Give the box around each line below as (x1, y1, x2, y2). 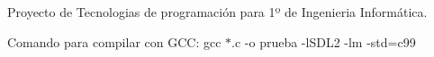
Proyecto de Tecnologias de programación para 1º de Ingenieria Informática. (7, 3, 428, 20)
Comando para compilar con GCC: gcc (7, 32, 222, 51)
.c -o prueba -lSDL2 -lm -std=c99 (231, 32, 416, 51)
